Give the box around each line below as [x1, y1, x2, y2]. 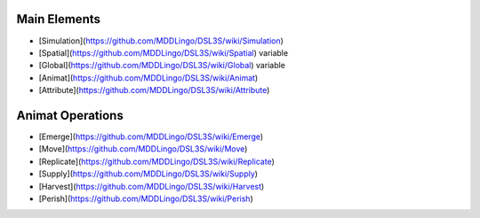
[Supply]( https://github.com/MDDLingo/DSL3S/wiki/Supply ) [38, 168, 258, 179]
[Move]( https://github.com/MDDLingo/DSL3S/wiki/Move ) [38, 144, 248, 154]
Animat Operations [16, 107, 124, 123]
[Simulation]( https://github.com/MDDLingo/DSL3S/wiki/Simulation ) [38, 35, 284, 46]
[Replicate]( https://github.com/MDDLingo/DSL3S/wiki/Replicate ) [38, 156, 276, 167]
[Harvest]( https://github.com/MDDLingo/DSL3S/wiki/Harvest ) [38, 181, 265, 191]
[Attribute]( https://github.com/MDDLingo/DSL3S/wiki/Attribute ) [38, 85, 270, 96]
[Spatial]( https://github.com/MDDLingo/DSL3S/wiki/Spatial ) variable [38, 47, 289, 58]
